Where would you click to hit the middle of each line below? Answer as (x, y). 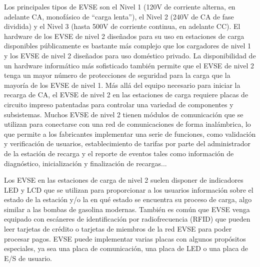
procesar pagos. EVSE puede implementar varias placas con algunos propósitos (125, 238)
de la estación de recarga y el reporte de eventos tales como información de (119, 153)
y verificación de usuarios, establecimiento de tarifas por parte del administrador (127, 143)
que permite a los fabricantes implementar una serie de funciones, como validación (130, 133)
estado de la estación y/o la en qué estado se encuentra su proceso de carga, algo (128, 199)
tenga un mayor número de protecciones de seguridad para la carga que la (117, 75)
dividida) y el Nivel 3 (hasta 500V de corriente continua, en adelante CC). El (122, 26)
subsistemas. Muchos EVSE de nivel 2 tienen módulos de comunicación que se (124, 114)
